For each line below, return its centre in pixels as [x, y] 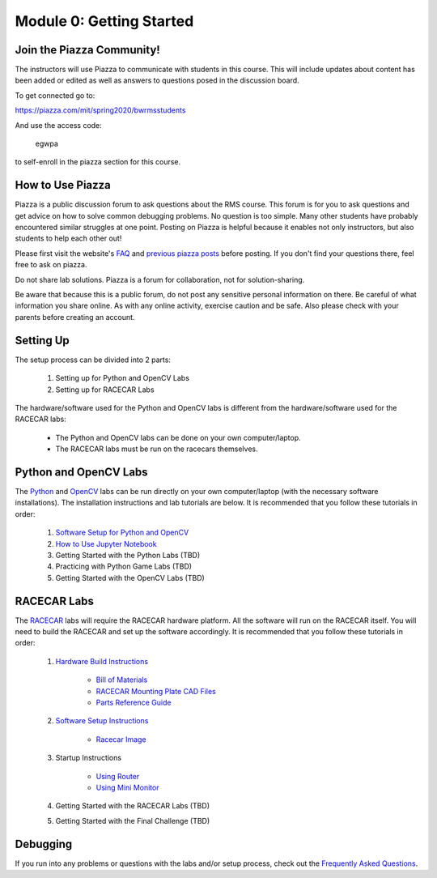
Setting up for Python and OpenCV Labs [123, 378]
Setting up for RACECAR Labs [105, 390]
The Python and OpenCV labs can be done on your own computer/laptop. [178, 437]
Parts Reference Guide [134, 702]
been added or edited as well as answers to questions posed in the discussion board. [157, 80]
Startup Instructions [88, 758]
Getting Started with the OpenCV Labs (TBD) [130, 578]
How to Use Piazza [63, 185]
